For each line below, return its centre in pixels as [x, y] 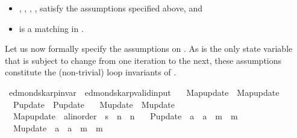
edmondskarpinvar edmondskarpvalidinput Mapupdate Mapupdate [144, 92]
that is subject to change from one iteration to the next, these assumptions [143, 60]
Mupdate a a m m [58, 127]
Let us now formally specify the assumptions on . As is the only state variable [149, 49]
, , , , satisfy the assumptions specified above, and [111, 8]
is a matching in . [51, 28]
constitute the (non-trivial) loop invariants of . [91, 72]
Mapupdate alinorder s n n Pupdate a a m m [125, 116]
